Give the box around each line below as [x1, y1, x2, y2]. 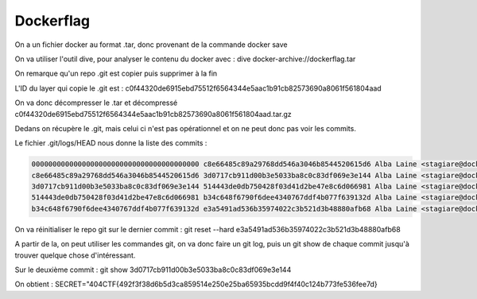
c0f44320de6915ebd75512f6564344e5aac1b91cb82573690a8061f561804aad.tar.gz [14, 109, 292, 118]
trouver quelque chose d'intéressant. [14, 250, 136, 260]
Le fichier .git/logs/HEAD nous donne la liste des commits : [14, 138, 207, 148]
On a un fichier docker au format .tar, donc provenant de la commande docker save [14, 40, 288, 49]
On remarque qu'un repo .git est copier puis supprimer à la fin [14, 68, 218, 79]
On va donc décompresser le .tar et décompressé [14, 98, 178, 107]
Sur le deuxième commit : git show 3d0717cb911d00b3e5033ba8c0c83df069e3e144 [14, 265, 292, 274]
